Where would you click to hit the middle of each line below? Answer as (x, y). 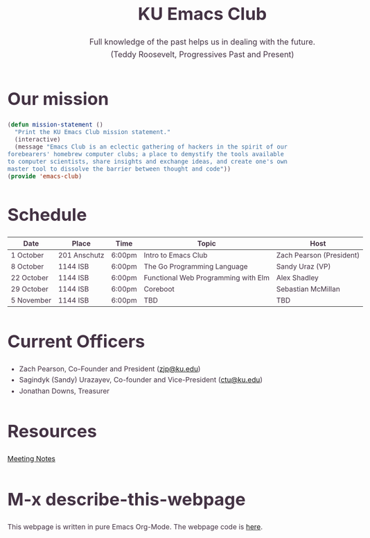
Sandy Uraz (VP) (303, 266)
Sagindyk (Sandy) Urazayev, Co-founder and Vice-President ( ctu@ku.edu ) (141, 380)
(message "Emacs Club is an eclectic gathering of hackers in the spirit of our (151, 147)
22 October (30, 278)
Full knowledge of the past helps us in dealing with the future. (202, 42)
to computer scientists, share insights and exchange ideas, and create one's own (148, 162)
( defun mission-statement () (55, 125)
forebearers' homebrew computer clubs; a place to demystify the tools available (146, 154)
